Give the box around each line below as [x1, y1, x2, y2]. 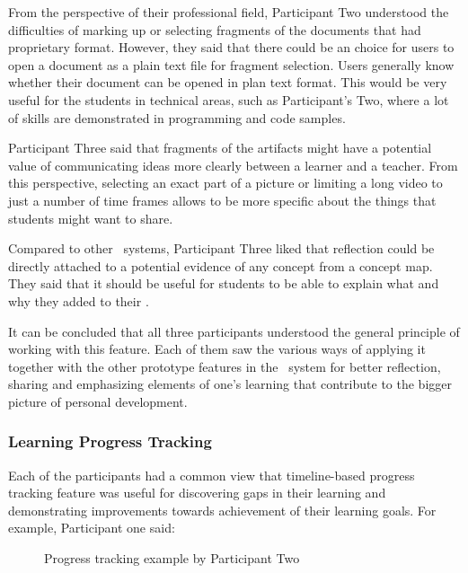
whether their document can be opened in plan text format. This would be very [8, 73, 447, 92]
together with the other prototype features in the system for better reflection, [8, 357, 441, 375]
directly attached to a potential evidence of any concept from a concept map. [8, 256, 433, 275]
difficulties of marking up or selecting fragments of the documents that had [8, 20, 421, 39]
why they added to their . [8, 291, 149, 310]
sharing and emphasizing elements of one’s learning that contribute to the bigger [8, 375, 452, 393]
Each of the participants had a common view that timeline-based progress [8, 465, 415, 484]
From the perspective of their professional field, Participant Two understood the [8, 3, 449, 21]
